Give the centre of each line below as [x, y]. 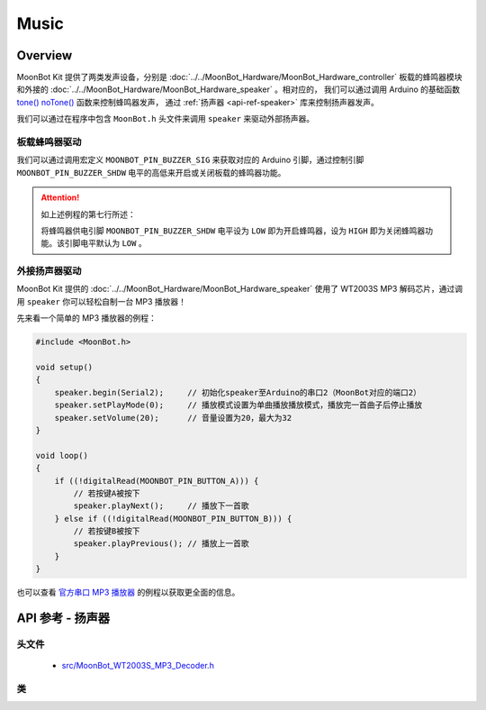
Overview [45, 55]
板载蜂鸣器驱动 [49, 142]
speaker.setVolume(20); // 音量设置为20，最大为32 [173, 418]
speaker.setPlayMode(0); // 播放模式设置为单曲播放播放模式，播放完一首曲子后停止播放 [238, 405]
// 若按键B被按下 [107, 531]
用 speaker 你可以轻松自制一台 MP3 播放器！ [102, 301]
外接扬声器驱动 [49, 271]
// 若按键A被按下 [107, 493]
